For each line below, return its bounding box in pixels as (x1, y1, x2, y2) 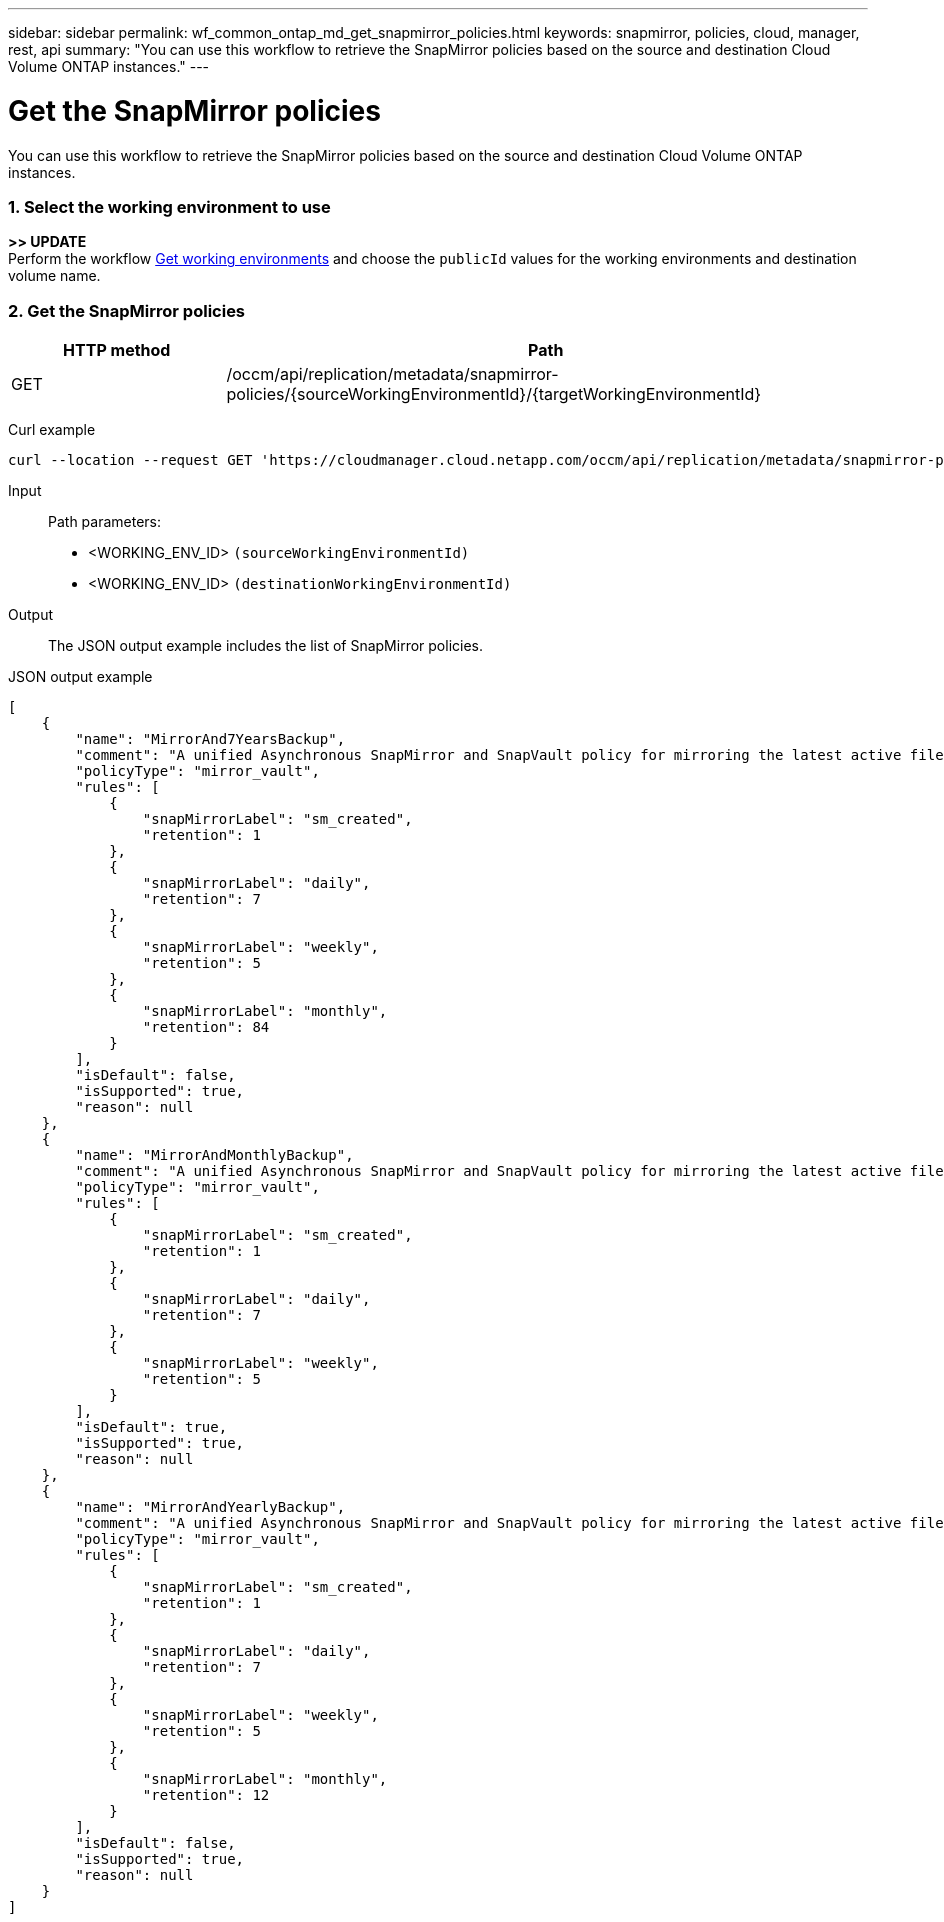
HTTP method (63, 340, 171, 360)
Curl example (8, 421, 96, 438)
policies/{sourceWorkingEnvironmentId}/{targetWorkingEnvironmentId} (226, 384, 762, 404)
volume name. (8, 267, 101, 285)
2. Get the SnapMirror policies (8, 300, 246, 321)
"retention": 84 (142, 1019, 270, 1035)
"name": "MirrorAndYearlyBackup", (75, 1499, 346, 1515)
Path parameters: (48, 513, 162, 530)
